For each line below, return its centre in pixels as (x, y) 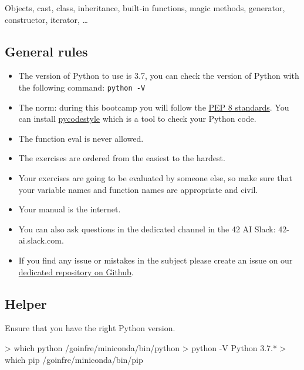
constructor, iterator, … (46, 19)
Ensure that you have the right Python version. (90, 328)
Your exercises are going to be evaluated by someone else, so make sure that (155, 178)
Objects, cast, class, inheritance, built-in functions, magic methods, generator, (145, 8)
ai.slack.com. (41, 240)
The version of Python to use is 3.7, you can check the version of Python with (159, 76)
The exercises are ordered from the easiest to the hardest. (122, 158)
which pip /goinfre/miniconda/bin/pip (74, 359)
